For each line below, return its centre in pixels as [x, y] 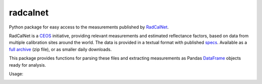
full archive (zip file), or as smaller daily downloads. [60, 49]
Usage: [16, 74]
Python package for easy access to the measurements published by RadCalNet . [89, 27]
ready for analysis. [27, 65]
